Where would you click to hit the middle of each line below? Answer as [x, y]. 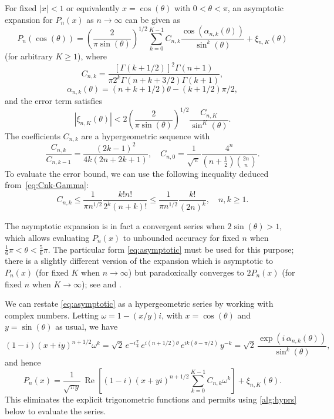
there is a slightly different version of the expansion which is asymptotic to [139, 261]
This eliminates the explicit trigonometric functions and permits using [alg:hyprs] [151, 399]
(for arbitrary [29, 56]
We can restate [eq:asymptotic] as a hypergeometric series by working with [139, 304]
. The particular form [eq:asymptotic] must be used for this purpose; [171, 249]
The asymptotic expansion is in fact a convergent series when [115, 226]
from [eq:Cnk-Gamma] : [47, 185]
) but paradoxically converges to [186, 272]
